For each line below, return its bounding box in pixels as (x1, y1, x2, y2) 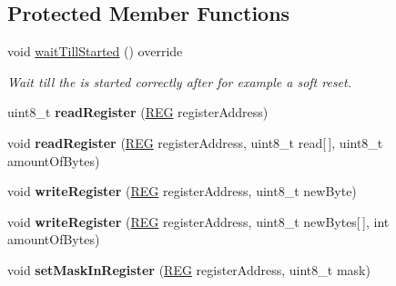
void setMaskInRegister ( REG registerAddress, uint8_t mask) (7, 260, 371, 279)
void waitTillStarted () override (7, 42, 183, 61)
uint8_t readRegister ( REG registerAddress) (7, 103, 269, 122)
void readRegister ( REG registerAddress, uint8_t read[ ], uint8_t (7, 133, 383, 152)
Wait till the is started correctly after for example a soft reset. (7, 72, 351, 91)
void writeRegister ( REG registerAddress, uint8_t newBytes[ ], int (7, 212, 390, 231)
